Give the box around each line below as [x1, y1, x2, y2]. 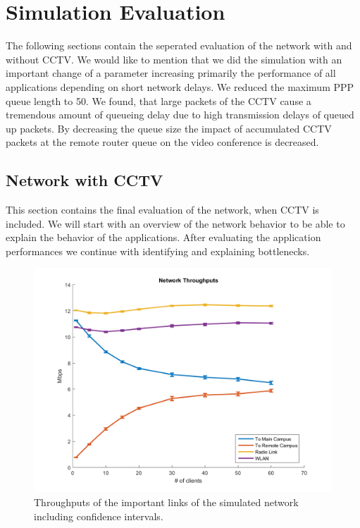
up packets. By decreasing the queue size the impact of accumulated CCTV [6, 121, 332, 135]
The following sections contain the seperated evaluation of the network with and [6, 38, 352, 53]
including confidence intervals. [34, 508, 163, 523]
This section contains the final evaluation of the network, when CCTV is [6, 202, 319, 217]
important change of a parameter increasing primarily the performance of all [6, 66, 336, 80]
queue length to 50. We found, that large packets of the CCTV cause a [6, 93, 311, 108]
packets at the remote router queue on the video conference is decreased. [6, 135, 319, 149]
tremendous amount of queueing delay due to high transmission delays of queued [6, 107, 354, 122]
